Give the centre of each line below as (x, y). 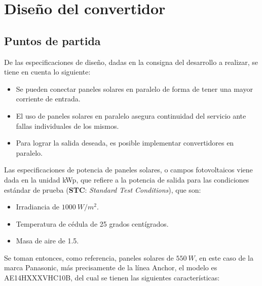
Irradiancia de (38, 207)
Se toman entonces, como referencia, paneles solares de (89, 257)
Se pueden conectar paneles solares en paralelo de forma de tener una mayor (134, 88)
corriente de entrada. (48, 99)
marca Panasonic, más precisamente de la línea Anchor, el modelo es (111, 267)
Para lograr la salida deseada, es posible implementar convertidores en (125, 143)
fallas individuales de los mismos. (67, 126)
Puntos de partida (52, 40)
